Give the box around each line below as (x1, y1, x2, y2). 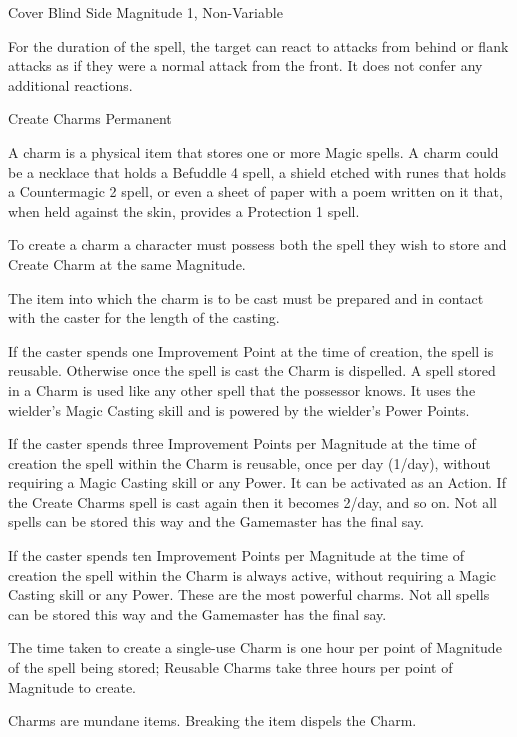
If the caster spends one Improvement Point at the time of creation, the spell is (8, 340, 494, 361)
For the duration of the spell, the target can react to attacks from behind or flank (8, 35, 509, 56)
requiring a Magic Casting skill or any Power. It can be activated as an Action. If (8, 472, 506, 493)
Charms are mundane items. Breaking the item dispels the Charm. (8, 710, 417, 731)
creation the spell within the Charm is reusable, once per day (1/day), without (8, 452, 491, 473)
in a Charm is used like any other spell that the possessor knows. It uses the (8, 379, 476, 400)
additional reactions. (8, 74, 133, 95)
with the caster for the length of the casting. (8, 307, 280, 328)
